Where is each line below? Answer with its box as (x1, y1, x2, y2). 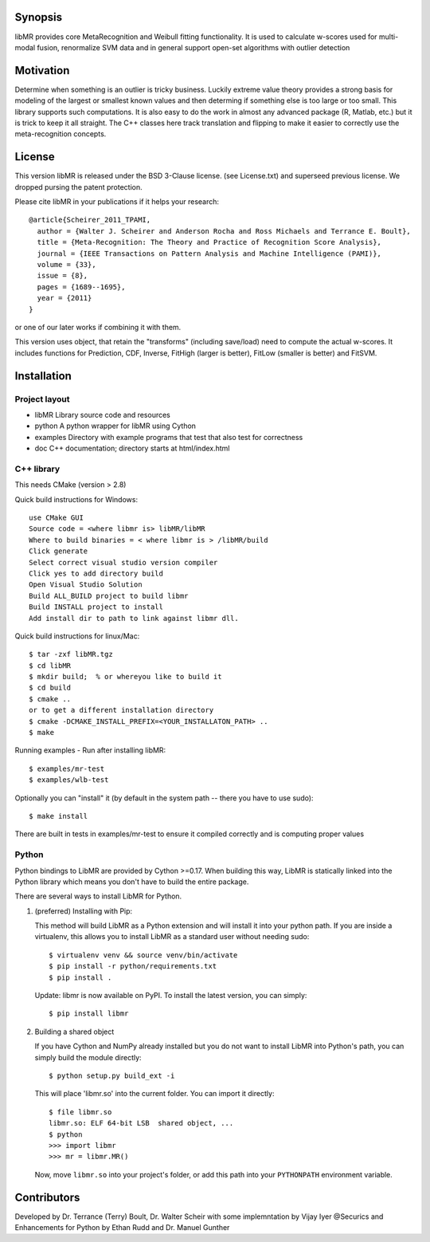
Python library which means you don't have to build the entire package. (14, 877, 249, 886)
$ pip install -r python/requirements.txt (49, 961, 217, 971)
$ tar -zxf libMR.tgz (29, 650, 113, 659)
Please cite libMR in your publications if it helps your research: (14, 197, 219, 206)
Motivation (14, 64, 70, 77)
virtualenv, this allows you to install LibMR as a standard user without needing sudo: (34, 932, 310, 941)
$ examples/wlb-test (29, 776, 109, 784)
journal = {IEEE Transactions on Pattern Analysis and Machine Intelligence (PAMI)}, (37, 249, 382, 258)
